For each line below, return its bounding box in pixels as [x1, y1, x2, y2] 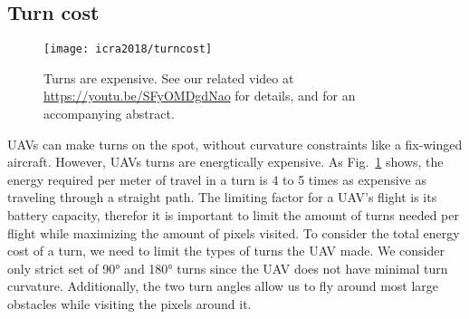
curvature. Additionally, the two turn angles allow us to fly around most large [7, 276, 439, 295]
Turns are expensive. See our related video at [43, 68, 294, 87]
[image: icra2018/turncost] [43, 43, 213, 56]
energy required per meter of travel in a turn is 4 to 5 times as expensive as [7, 169, 426, 188]
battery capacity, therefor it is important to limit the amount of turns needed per [7, 206, 459, 225]
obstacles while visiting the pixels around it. [7, 294, 252, 313]
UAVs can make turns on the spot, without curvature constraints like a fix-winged [7, 134, 463, 153]
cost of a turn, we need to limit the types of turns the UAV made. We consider [7, 241, 445, 260]
